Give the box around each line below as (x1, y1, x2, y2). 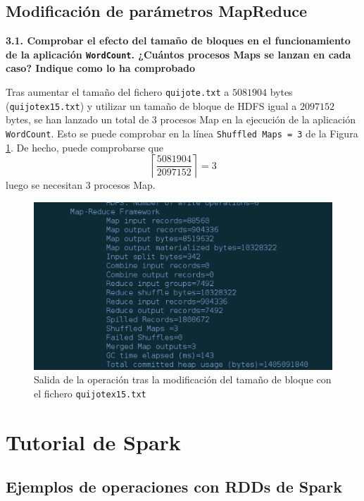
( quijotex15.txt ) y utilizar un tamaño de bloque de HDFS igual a (6, 98, 297, 113)
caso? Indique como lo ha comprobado (6, 61, 196, 75)
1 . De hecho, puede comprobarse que (6, 140, 163, 154)
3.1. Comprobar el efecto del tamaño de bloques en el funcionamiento (6, 33, 351, 48)
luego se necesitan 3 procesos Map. (6, 178, 156, 192)
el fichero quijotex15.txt (34, 386, 146, 401)
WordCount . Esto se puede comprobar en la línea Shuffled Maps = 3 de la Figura (6, 125, 358, 140)
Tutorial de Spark (6, 427, 181, 456)
